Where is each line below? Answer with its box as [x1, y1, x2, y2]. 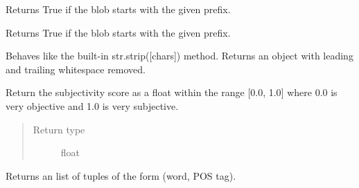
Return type [33, 122, 85, 136]
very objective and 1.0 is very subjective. [6, 98, 179, 113]
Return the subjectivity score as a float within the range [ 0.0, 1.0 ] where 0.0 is [6, 85, 338, 100]
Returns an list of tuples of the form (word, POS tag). [6, 168, 236, 182]
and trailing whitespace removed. [6, 62, 146, 76]
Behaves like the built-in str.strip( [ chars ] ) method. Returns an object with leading [6, 48, 353, 63]
